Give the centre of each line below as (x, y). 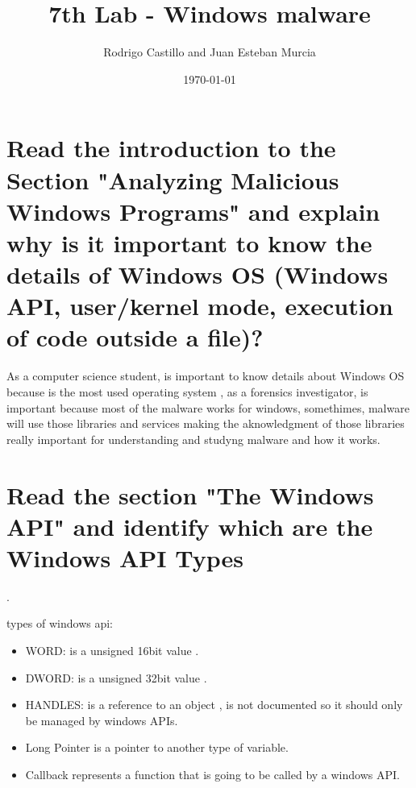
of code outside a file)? (135, 337)
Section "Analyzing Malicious (173, 179)
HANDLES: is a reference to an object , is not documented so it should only (214, 705)
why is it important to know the (189, 242)
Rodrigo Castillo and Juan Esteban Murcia (210, 52)
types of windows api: (60, 623)
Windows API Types (125, 557)
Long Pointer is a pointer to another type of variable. (157, 747)
